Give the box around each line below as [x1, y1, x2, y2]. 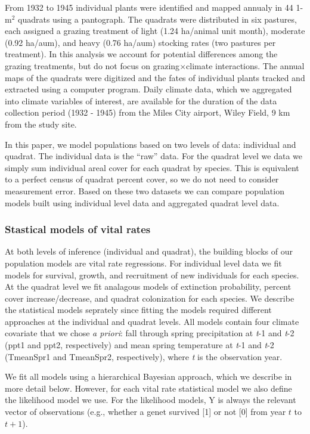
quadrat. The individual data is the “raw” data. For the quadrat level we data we [5, 150, 302, 162]
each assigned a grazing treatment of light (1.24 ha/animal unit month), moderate [5, 24, 305, 37]
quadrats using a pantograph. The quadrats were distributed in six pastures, [18, 13, 297, 25]
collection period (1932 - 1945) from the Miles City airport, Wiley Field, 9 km [5, 106, 290, 119]
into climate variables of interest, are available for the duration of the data [5, 94, 277, 107]
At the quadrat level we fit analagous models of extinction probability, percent [5, 280, 292, 293]
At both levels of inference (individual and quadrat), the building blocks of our [5, 245, 293, 258]
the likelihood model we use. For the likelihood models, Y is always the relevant [5, 393, 296, 406]
